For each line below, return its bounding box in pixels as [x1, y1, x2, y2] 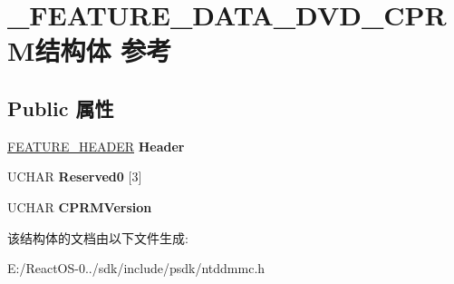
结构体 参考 [34, 32, 172, 69]
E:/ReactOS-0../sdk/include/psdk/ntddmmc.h [7, 259, 266, 278]
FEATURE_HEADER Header [7, 136, 185, 155]
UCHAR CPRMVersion [7, 197, 152, 216]
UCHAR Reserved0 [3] [7, 167, 142, 186]
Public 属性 [7, 93, 114, 122]
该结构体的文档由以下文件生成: [7, 228, 188, 247]
